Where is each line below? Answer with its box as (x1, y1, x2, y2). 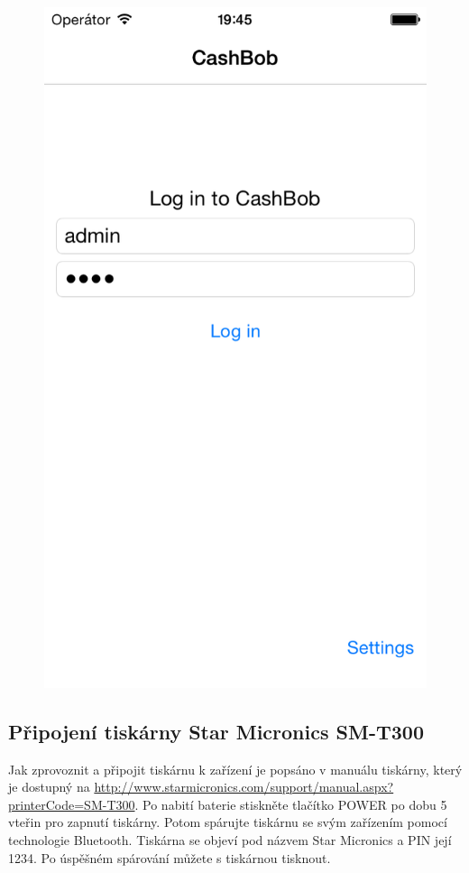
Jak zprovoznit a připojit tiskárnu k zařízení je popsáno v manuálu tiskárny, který (8, 759, 463, 778)
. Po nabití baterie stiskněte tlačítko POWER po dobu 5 (134, 794, 447, 813)
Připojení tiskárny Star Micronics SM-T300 (8, 717, 424, 745)
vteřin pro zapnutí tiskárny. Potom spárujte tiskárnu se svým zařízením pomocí (8, 813, 447, 831)
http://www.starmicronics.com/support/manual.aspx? (94, 777, 394, 796)
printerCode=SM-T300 (8, 794, 135, 813)
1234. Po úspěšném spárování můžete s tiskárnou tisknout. (8, 848, 331, 867)
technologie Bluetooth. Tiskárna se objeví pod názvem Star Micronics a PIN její (8, 830, 452, 849)
